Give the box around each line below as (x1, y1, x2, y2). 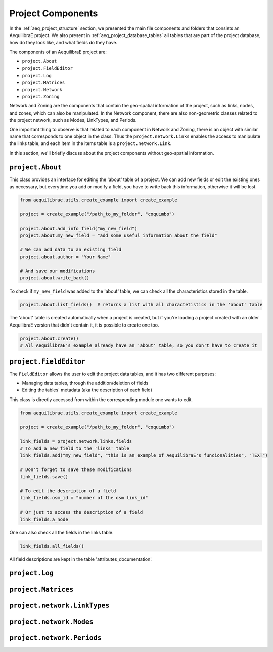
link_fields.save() (20, 474, 68, 480)
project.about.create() (20, 335, 79, 341)
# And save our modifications (20, 268, 95, 274)
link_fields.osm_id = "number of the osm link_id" (20, 495, 149, 501)
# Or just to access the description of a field (20, 510, 143, 515)
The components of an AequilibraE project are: (9, 49, 107, 55)
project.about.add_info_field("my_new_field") (20, 226, 138, 231)
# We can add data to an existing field (20, 246, 121, 252)
